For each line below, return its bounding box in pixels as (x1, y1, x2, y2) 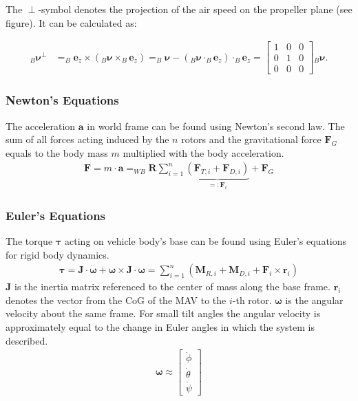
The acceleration (6, 118, 76, 133)
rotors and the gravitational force (181, 132, 322, 147)
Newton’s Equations (6, 91, 119, 109)
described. (6, 333, 48, 347)
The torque (6, 233, 53, 248)
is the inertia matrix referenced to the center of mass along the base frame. (14, 279, 330, 294)
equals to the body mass (6, 145, 108, 160)
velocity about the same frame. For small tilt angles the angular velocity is (6, 306, 321, 321)
